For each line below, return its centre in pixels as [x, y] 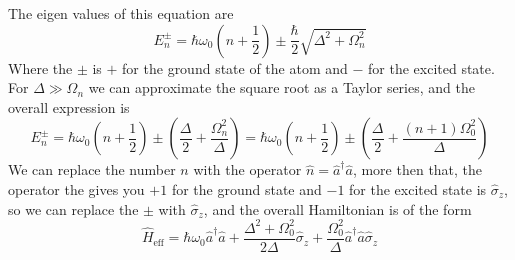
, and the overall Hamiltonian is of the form [337, 208]
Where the [40, 67]
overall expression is [69, 106]
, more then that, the [417, 169]
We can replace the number [92, 169]
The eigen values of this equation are [121, 13]
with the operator [247, 169]
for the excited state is [418, 188]
